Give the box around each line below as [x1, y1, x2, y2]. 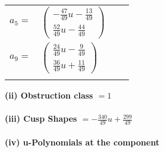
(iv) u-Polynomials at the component [5, 135, 160, 148]
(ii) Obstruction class [5, 88, 93, 101]
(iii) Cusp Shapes [5, 112, 77, 125]
